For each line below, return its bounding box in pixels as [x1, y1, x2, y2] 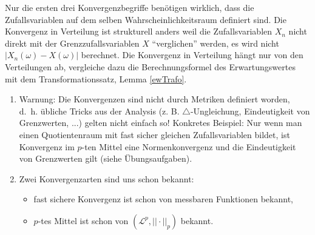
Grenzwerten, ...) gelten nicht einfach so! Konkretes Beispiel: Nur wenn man [19, 116, 302, 129]
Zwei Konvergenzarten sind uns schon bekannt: [19, 172, 194, 185]
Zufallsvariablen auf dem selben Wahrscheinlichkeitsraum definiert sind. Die [5, 13, 286, 25]
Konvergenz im [19, 140, 75, 153]
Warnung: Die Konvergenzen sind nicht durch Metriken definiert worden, [19, 93, 290, 105]
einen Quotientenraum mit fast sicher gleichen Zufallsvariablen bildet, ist [19, 128, 290, 141]
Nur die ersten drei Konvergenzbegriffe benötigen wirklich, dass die [5, 1, 254, 13]
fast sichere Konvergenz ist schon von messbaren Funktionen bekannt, [33, 193, 293, 205]
